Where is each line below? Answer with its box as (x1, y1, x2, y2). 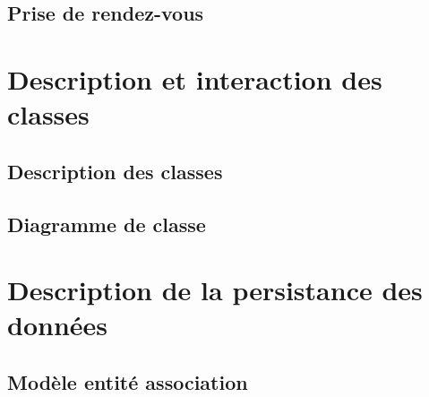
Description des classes (7, 157, 223, 185)
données (7, 306, 108, 343)
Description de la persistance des (7, 272, 423, 308)
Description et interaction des (7, 60, 382, 97)
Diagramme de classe (7, 210, 206, 237)
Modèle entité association (7, 367, 248, 395)
